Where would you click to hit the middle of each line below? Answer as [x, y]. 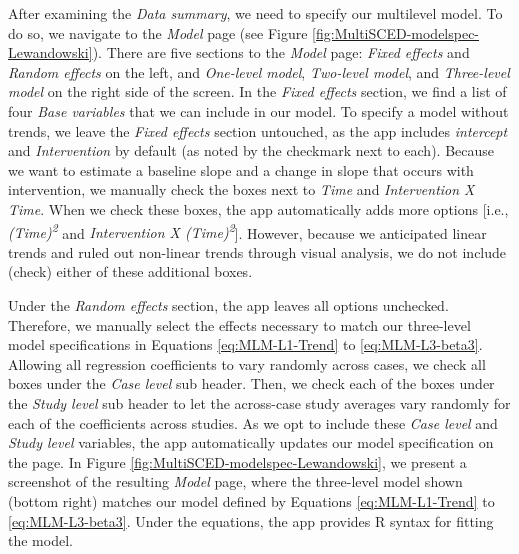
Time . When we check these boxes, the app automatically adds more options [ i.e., [258, 208]
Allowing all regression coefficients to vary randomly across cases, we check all [247, 363]
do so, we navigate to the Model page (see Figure [158, 32]
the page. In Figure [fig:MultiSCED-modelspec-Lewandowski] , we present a [237, 461]
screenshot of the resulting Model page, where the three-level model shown [235, 481]
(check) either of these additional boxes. [130, 271]
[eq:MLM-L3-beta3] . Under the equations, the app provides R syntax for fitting [251, 520]
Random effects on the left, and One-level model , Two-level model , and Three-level [259, 71]
